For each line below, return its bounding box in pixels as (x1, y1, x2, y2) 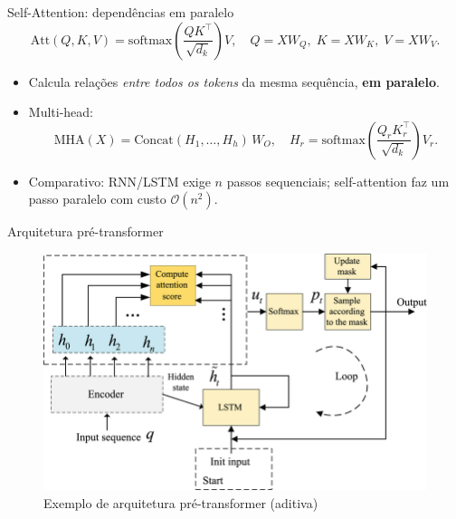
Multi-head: (28, 102, 93, 121)
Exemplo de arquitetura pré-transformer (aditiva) (43, 493, 318, 512)
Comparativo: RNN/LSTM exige (28, 171, 211, 190)
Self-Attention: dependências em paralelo (7, 3, 234, 21)
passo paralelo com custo (28, 189, 166, 208)
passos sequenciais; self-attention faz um (226, 171, 450, 190)
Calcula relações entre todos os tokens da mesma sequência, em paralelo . (28, 72, 440, 91)
